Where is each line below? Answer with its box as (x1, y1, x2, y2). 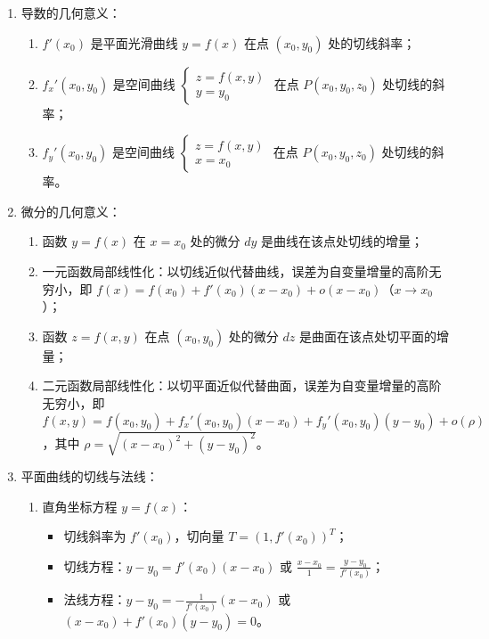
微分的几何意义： (20, 201, 121, 220)
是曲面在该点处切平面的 (298, 326, 436, 345)
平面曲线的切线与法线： (20, 467, 159, 486)
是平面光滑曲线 (90, 33, 178, 52)
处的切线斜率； (328, 33, 416, 52)
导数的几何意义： (20, 4, 121, 21)
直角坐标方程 (42, 496, 118, 515)
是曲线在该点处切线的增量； (261, 232, 424, 250)
